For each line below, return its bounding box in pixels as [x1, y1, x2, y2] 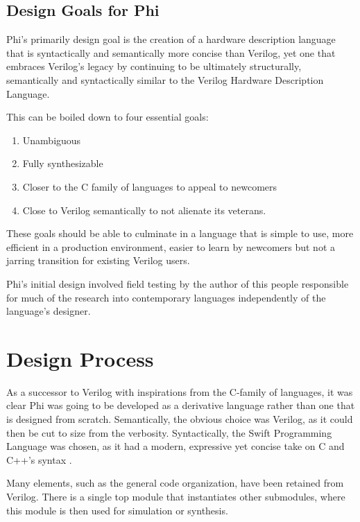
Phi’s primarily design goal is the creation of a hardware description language [6, 32, 336, 46]
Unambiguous [22, 132, 81, 147]
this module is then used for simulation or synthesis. [6, 503, 228, 517]
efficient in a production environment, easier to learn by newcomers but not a [6, 239, 335, 254]
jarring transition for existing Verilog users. [6, 253, 190, 268]
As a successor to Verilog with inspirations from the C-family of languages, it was [6, 384, 353, 399]
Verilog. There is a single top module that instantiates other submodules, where [6, 489, 345, 503]
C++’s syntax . [6, 452, 72, 467]
